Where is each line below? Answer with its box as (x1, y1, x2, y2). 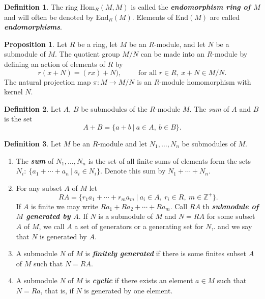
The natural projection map (4, 76, 91, 87)
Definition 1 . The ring (4, 2, 78, 12)
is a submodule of (98, 211, 153, 221)
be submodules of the (81, 103, 148, 114)
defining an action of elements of (4, 58, 105, 69)
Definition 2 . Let (4, 103, 62, 114)
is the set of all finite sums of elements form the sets (88, 155, 251, 166)
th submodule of (202, 201, 259, 211)
